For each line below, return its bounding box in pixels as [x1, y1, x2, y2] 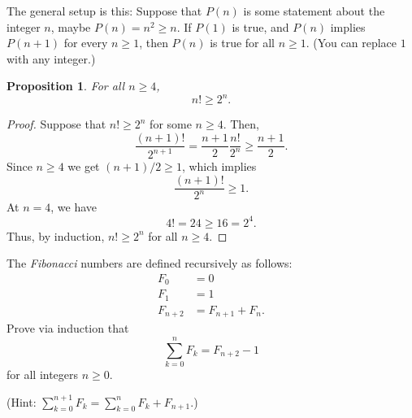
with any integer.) [7, 50, 96, 67]
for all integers [7, 365, 79, 382]
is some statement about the [243, 2, 385, 19]
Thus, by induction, [7, 227, 105, 244]
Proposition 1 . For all [7, 77, 125, 94]
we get [67, 158, 100, 175]
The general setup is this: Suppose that [7, 2, 202, 19]
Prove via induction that [7, 320, 129, 337]
